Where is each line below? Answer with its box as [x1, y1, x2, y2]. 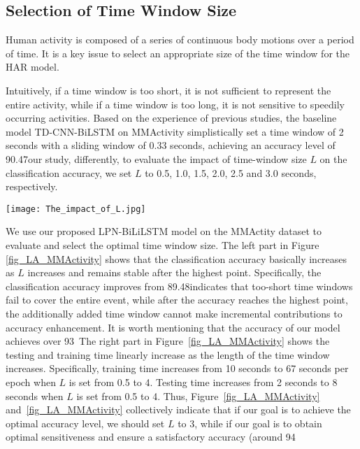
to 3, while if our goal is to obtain [178, 415, 322, 430]
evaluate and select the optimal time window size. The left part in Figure [6, 237, 319, 252]
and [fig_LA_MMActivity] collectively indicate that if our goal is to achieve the [6, 402, 351, 417]
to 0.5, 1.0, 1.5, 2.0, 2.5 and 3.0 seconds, [145, 165, 317, 180]
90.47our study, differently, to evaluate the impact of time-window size [6, 151, 307, 166]
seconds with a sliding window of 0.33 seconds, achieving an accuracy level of [6, 138, 336, 152]
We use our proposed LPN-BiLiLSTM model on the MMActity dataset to [6, 224, 322, 238]
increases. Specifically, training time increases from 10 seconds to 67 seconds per [6, 361, 349, 376]
